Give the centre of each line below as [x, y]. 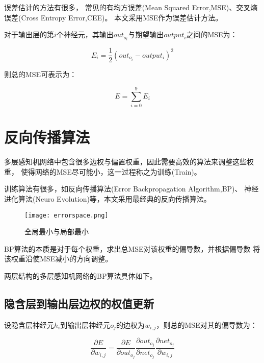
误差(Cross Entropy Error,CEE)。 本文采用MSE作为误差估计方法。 [113, 17]
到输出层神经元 [85, 324]
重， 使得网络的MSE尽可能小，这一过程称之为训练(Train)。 [103, 171]
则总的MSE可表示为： [41, 74]
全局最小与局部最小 [57, 232]
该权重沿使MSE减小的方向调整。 [58, 259]
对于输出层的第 [29, 34]
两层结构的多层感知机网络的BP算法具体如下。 [81, 276]
